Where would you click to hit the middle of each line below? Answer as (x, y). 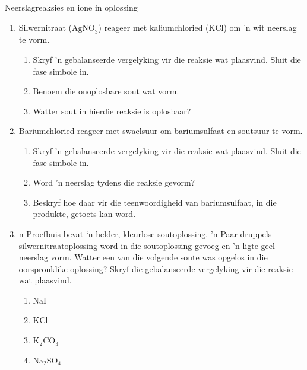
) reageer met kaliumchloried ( (153, 27)
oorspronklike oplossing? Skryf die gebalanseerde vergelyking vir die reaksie (156, 268)
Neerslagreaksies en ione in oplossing (71, 7)
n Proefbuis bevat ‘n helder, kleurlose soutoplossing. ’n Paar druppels (145, 233)
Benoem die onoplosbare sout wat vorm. (106, 91)
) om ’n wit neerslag (260, 27)
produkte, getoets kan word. (84, 214)
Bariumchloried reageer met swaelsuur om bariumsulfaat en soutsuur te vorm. (161, 131)
